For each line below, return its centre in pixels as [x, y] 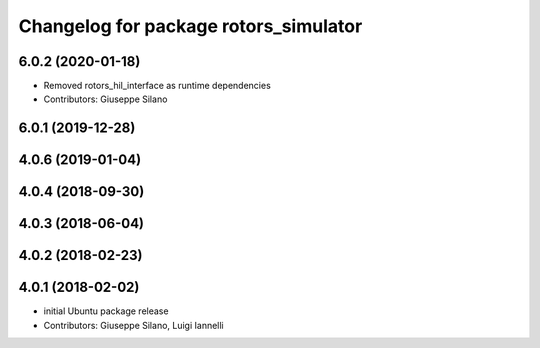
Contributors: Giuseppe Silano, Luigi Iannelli [133, 325]
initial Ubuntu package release [106, 311]
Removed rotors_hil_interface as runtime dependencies [157, 86]
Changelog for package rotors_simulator [190, 26]
